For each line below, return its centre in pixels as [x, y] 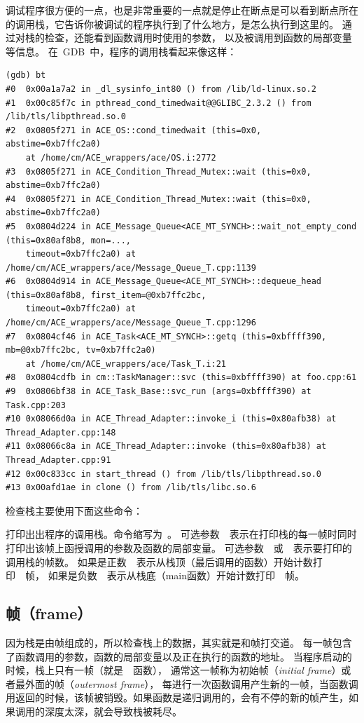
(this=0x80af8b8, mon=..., [68, 240]
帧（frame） [49, 613]
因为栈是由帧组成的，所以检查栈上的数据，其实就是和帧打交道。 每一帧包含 [179, 642]
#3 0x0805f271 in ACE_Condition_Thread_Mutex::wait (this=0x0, [159, 171]
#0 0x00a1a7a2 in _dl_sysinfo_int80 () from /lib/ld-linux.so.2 [161, 89]
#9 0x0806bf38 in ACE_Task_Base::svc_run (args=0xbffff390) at [159, 392]
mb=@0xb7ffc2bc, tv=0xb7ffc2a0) [81, 350]
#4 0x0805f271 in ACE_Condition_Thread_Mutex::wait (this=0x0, [159, 199]
